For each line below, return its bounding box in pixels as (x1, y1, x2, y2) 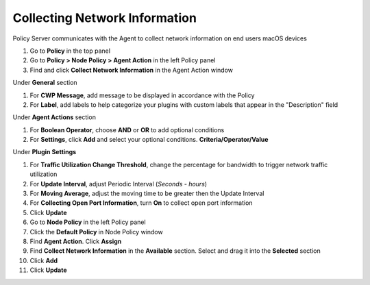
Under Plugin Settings (12, 148, 77, 156)
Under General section (12, 79, 78, 87)
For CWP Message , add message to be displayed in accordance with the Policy (29, 91, 255, 99)
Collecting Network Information (12, 10, 197, 25)
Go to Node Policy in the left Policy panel (29, 218, 147, 226)
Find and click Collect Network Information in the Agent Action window (29, 66, 233, 74)
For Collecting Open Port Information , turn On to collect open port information (29, 199, 253, 207)
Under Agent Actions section (12, 113, 96, 121)
